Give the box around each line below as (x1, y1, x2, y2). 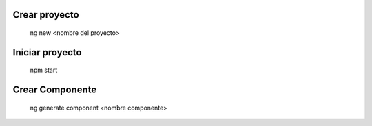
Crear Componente (12, 84, 97, 96)
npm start (30, 66, 58, 75)
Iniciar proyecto (12, 47, 82, 58)
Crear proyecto (12, 9, 79, 21)
